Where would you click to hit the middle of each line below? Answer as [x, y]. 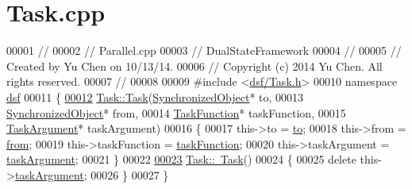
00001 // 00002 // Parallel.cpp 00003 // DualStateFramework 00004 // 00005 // [204, 50]
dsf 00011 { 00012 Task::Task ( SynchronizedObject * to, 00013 [155, 96]
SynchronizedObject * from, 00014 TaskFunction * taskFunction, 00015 [176, 112]
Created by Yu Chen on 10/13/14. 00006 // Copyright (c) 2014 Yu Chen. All [194, 66]
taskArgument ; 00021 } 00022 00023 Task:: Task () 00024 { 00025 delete [181, 159]
